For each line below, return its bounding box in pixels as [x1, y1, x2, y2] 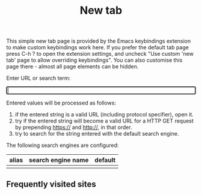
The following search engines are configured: [6, 142, 119, 149]
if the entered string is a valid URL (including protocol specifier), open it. [14, 111, 194, 118]
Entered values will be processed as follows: [6, 100, 116, 107]
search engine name [29, 156, 89, 164]
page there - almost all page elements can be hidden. [6, 63, 139, 70]
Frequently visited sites [6, 179, 96, 189]
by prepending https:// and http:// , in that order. [14, 124, 132, 131]
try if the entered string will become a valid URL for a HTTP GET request [14, 118, 194, 125]
